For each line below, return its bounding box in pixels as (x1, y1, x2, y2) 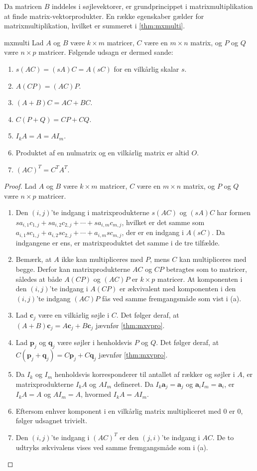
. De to (212, 432, 234, 442)
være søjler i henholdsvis (57, 337, 132, 348)
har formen (217, 207, 251, 218)
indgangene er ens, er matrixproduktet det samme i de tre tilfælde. (15, 237, 220, 247)
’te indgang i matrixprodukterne (51, 207, 149, 218)
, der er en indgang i (122, 227, 184, 237)
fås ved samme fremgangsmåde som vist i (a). (102, 293, 242, 303)
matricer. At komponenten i (157, 273, 243, 284)
